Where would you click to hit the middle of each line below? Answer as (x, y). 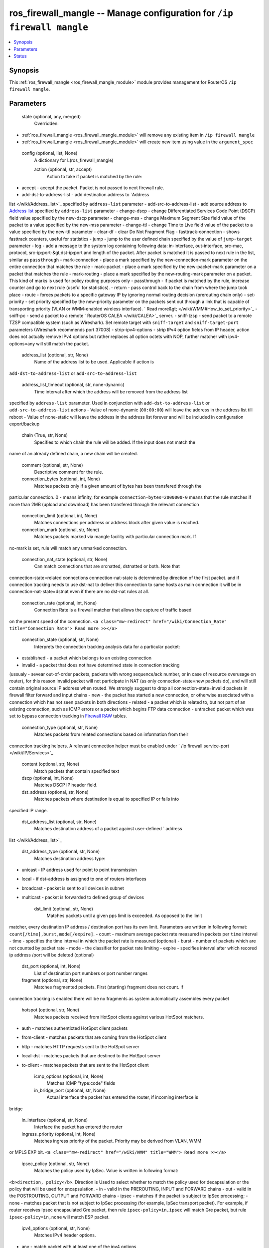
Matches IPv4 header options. (65, 1235)
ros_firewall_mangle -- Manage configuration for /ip (121, 13)
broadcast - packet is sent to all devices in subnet (73, 888)
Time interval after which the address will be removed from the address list (111, 391)
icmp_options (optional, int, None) (69, 1076)
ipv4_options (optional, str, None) (56, 1228)
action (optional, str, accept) (63, 169)
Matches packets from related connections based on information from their (111, 734)
